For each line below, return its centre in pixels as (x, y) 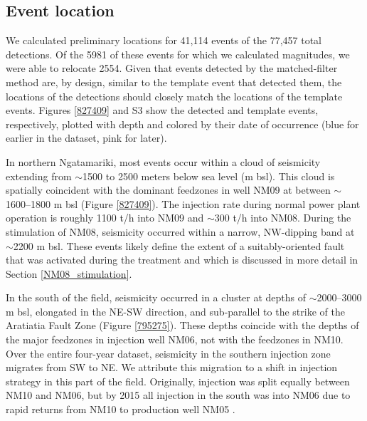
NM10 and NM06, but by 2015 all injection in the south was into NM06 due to (178, 395)
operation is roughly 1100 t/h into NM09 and (105, 218)
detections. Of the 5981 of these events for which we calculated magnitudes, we (178, 54)
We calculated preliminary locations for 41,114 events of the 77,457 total (164, 40)
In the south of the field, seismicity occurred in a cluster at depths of (156, 297)
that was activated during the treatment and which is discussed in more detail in (182, 260)
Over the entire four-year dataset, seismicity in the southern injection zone (168, 353)
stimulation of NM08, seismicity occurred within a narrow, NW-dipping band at (180, 231)
